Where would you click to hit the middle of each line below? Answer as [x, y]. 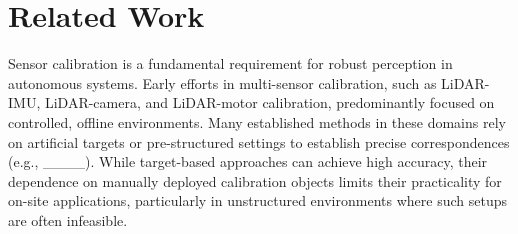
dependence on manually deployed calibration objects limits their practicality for [255, 180]
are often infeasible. [68, 219]
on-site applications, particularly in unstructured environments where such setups [257, 200]
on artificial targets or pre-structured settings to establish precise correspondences [259, 141]
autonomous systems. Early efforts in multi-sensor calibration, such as [222, 82]
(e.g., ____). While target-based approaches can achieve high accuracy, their [248, 161]
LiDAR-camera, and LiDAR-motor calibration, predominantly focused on [269, 102]
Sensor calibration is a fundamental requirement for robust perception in [230, 63]
